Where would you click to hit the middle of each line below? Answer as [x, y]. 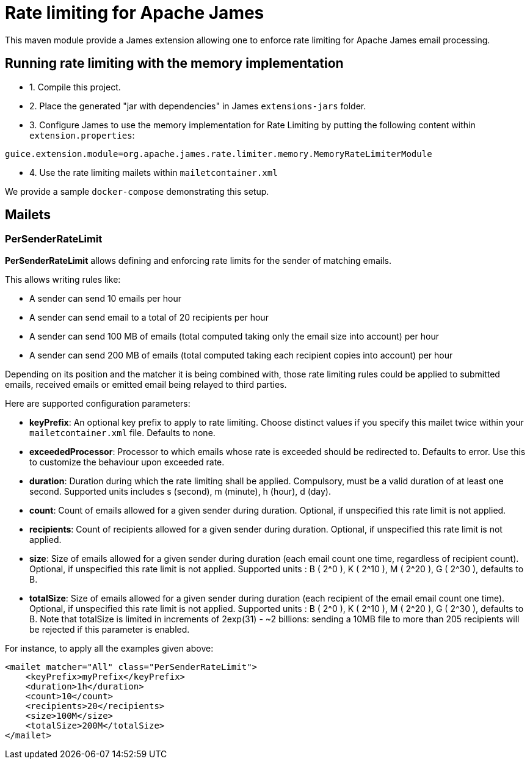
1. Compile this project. [75, 87]
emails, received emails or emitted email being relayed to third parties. [146, 384]
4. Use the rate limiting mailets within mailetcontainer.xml [154, 172]
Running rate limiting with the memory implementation [174, 64]
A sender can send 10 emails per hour [105, 298]
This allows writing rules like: [63, 279]
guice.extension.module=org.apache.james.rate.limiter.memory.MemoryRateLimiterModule [219, 154]
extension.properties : [82, 135]
